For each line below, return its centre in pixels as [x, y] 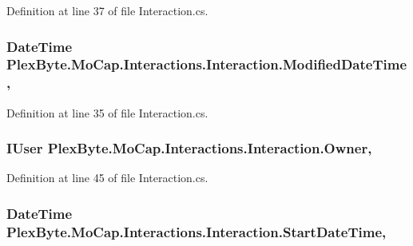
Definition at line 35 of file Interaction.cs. [107, 112]
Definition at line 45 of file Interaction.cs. [107, 178]
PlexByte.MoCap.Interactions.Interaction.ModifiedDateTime [207, 64]
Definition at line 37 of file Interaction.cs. [107, 10]
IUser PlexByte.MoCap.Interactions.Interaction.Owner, [189, 148]
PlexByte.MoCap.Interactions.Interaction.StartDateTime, [197, 231]
